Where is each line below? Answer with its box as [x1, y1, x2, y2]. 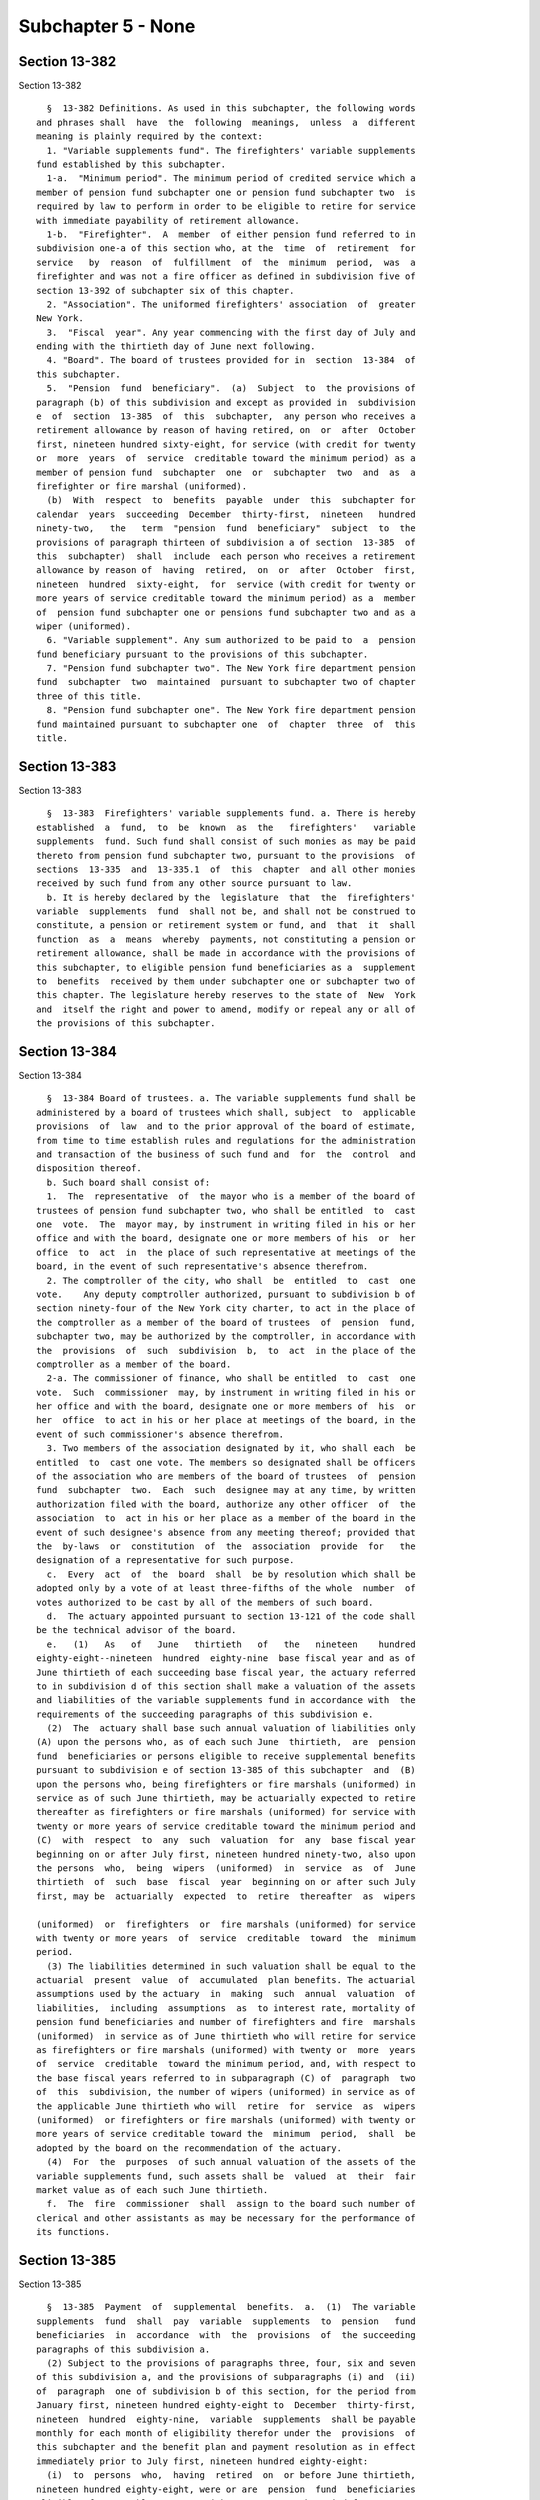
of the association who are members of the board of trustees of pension [36, 1471, 416, 1482]
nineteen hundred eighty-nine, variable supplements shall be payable [36, 2413, 416, 2425]
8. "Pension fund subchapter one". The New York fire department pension [46, 705, 416, 716]
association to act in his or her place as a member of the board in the [36, 1513, 416, 1524]
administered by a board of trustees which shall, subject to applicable [36, 1106, 416, 1118]
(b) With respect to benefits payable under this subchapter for [46, 495, 416, 506]
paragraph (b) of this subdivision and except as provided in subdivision [36, 396, 416, 408]
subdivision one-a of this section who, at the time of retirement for [36, 243, 416, 254]
